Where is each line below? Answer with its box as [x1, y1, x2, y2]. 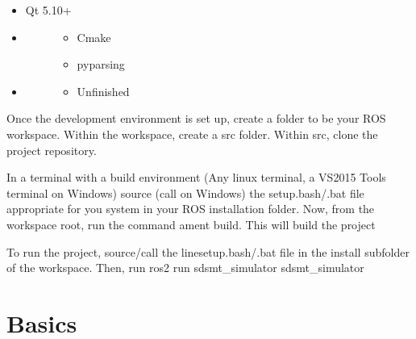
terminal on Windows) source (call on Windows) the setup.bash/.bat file [6, 184, 364, 201]
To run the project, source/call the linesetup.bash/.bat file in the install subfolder [6, 243, 410, 260]
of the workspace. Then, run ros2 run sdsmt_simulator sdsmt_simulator [6, 259, 364, 276]
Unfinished [77, 82, 130, 99]
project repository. [6, 141, 97, 158]
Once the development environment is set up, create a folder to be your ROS [6, 110, 386, 127]
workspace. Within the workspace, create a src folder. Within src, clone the [6, 125, 378, 142]
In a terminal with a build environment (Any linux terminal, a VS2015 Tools [6, 169, 386, 186]
